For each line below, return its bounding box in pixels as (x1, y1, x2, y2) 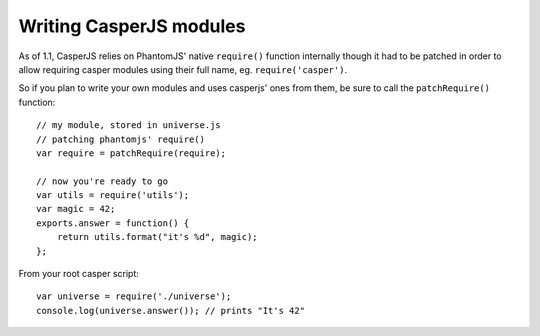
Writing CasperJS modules (18, 15, 246, 37)
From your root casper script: (18, 268, 140, 280)
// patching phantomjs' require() (36, 133, 205, 145)
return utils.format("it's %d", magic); (56, 231, 259, 243)
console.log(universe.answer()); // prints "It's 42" (36, 305, 305, 316)
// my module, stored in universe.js (36, 120, 222, 131)
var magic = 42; (36, 203, 116, 215)
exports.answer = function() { (36, 217, 190, 229)
